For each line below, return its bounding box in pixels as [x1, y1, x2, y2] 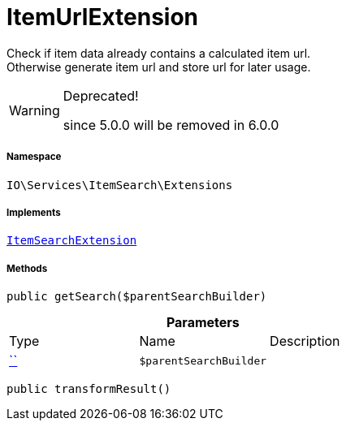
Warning [9, 101, 60, 119]
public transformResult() [6, 382, 171, 396]
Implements [6, 206, 61, 218]
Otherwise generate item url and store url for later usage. [6, 59, 311, 74]
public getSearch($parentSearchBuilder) [6, 290, 267, 304]
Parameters [166, 314, 240, 331]
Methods [6, 262, 48, 274]
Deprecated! [63, 87, 139, 104]
